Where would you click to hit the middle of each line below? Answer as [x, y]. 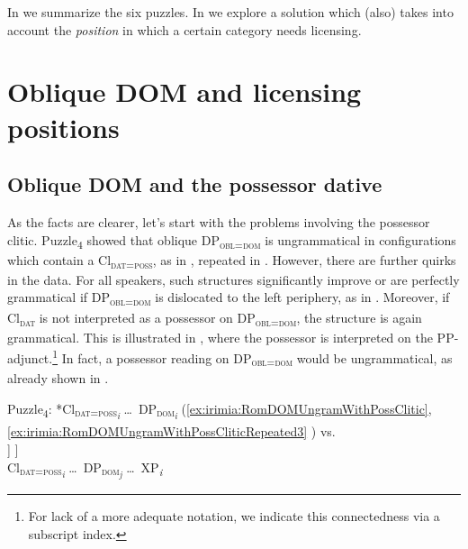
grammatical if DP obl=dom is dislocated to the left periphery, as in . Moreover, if [229, 298]
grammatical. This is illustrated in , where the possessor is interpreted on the [220, 337]
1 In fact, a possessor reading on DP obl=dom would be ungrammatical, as [252, 358]
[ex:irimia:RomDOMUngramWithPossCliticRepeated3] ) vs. [171, 431]
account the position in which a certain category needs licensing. [184, 29]
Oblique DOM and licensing [184, 91]
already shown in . [58, 378]
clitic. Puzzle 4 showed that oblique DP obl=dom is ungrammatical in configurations [232, 241]
